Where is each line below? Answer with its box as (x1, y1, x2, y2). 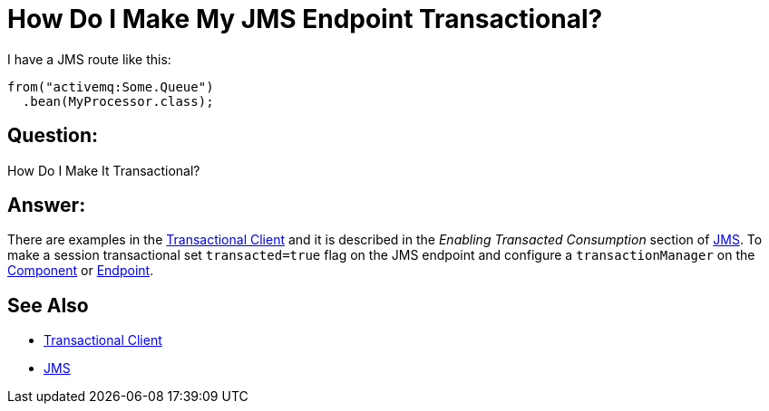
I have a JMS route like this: (7, 51, 171, 67)
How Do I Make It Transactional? (7, 162, 200, 178)
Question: (7, 124, 99, 148)
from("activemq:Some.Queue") (7, 79, 214, 94)
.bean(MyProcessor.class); (22, 93, 214, 109)
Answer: (7, 194, 86, 217)
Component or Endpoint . (7, 263, 154, 279)
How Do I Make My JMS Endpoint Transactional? (7, 4, 603, 34)
